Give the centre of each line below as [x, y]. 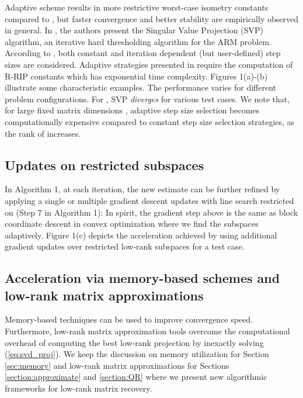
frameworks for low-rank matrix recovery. [79, 388]
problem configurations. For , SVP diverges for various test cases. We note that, [147, 98]
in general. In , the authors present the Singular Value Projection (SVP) [134, 30]
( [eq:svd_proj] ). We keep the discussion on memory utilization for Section [137, 354]
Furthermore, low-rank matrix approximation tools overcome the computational [147, 331]
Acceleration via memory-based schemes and [142, 278]
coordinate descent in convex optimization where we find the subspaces [132, 224]
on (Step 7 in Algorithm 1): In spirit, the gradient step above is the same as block [151, 212]
